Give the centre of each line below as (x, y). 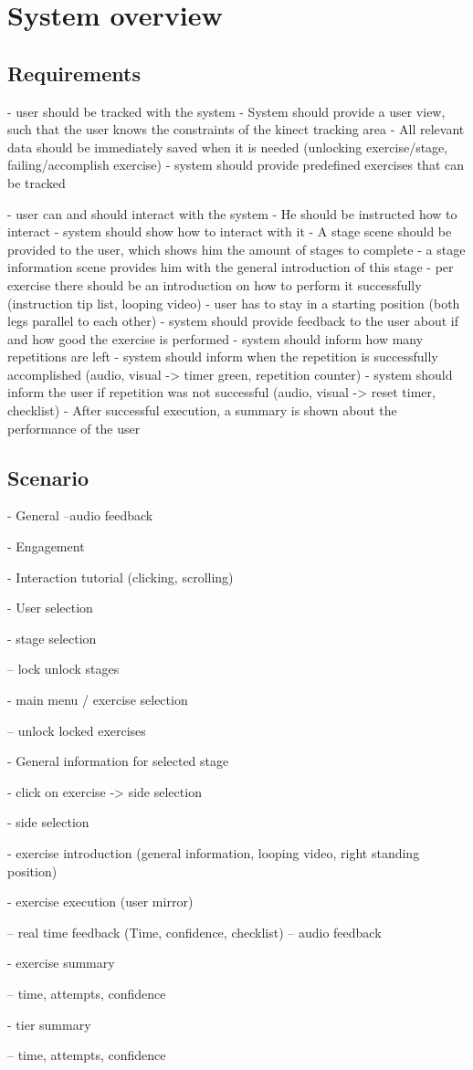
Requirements (74, 73)
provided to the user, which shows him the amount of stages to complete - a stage (236, 249)
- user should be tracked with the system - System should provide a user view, (226, 111)
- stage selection (52, 638)
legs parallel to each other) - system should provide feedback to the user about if (233, 321)
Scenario (48, 477)
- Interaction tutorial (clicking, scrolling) (121, 577)
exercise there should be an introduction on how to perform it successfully (215, 284)
